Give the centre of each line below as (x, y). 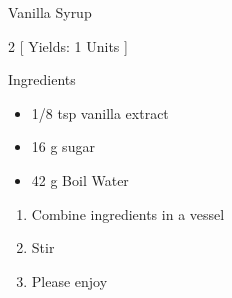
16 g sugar (63, 146)
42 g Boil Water (80, 179)
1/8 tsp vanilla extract (100, 112)
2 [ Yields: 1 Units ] (68, 45)
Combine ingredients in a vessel (128, 213)
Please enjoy (69, 280)
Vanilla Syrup (50, 12)
